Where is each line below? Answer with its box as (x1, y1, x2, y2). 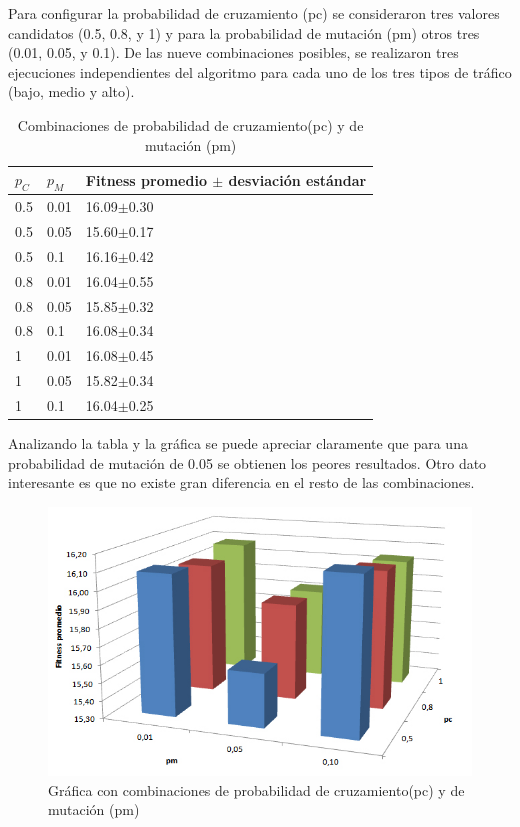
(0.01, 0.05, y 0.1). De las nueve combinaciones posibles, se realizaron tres (8, 42, 459, 63)
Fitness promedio (85, 169, 207, 190)
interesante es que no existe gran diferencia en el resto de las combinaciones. (8, 472, 475, 493)
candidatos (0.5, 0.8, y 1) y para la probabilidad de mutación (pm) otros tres (8, 22, 480, 43)
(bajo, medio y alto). (8, 81, 135, 102)
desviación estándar (228, 169, 367, 190)
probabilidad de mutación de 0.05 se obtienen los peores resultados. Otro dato (8, 452, 487, 473)
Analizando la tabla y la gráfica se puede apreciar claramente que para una (8, 433, 468, 454)
